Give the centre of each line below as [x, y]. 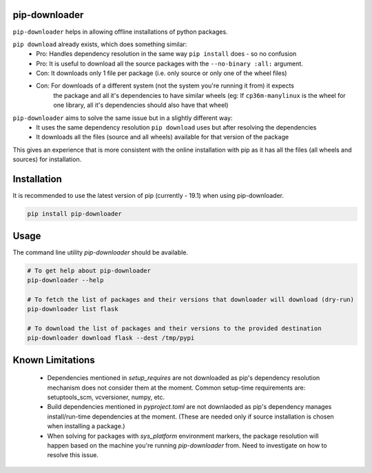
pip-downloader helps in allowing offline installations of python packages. [120, 32]
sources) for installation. [47, 159]
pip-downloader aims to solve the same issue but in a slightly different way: [123, 118]
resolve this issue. [73, 455]
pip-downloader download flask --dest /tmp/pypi [111, 338]
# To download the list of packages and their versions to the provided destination [174, 328]
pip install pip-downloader [74, 214]
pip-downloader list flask [73, 309]
